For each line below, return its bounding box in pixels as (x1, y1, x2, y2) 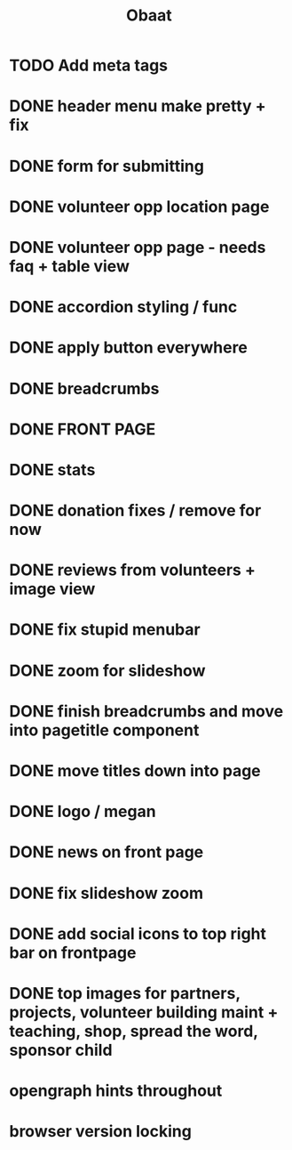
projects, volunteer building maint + (9, 1002, 279, 1022)
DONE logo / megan (9, 802, 157, 822)
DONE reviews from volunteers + (9, 560, 256, 580)
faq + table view (9, 255, 130, 276)
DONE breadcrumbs (9, 378, 160, 399)
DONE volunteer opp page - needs (9, 237, 266, 257)
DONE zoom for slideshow (9, 660, 206, 681)
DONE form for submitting (9, 156, 204, 176)
